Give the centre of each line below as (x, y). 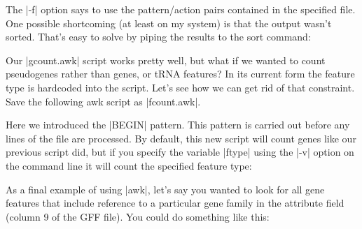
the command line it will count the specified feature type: (129, 165)
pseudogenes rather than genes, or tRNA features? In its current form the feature (180, 74)
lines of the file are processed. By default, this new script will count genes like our (181, 138)
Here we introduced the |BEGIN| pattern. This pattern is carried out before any (178, 125)
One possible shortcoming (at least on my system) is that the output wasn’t (169, 23)
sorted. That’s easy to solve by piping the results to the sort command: (158, 37)
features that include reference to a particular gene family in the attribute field (175, 203)
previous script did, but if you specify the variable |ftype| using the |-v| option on (180, 152)
